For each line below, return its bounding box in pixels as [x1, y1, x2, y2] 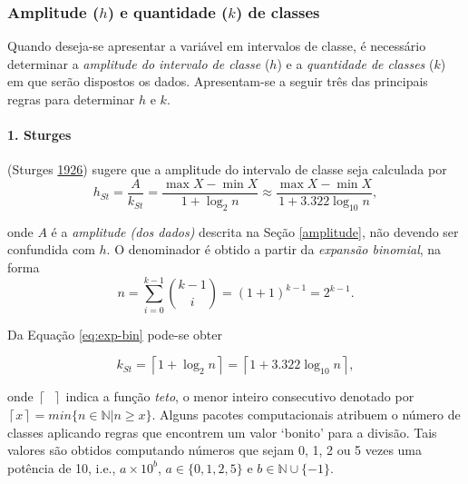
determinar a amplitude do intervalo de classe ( [7, 54, 270, 73]
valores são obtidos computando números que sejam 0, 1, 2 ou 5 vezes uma [7, 440, 423, 459]
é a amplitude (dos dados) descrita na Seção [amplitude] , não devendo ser [51, 222, 459, 241]
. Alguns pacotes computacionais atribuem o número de [151, 404, 461, 423]
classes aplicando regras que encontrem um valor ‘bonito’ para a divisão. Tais [7, 422, 437, 441]
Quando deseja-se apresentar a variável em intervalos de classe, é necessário [7, 36, 426, 55]
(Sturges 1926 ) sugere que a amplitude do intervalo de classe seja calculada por [7, 160, 447, 179]
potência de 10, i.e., [7, 458, 116, 477]
